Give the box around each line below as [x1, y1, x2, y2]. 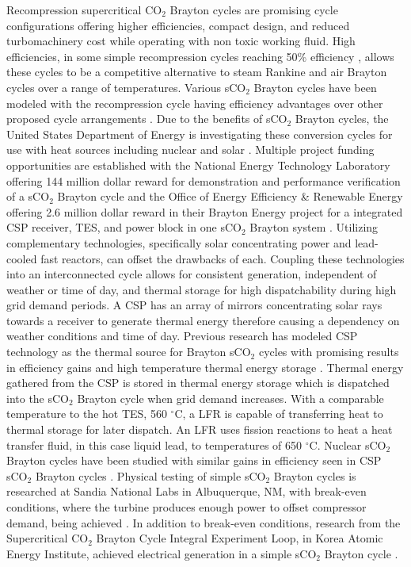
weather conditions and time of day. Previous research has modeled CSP [6, 328, 358, 344]
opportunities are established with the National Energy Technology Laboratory [6, 156, 390, 173]
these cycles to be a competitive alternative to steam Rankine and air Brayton [6, 63, 387, 80]
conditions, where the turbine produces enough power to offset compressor [6, 499, 367, 515]
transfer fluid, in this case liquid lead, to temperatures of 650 [6, 436, 303, 453]
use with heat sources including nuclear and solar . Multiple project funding [6, 141, 375, 158]
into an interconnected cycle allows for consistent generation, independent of [6, 266, 377, 282]
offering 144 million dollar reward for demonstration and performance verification [6, 172, 401, 189]
